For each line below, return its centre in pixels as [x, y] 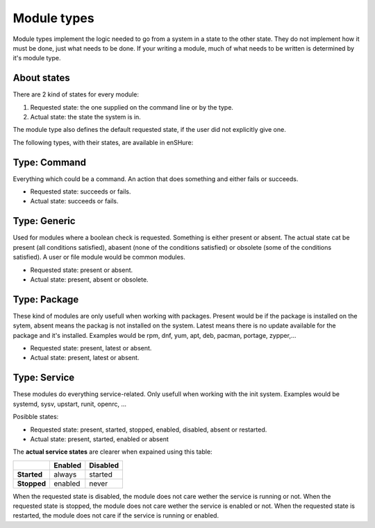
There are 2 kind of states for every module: [76, 94]
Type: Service [44, 378]
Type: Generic [44, 221]
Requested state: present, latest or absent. [91, 348]
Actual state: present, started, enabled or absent [100, 439]
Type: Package [46, 299]
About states [42, 78]
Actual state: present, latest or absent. [85, 358]
